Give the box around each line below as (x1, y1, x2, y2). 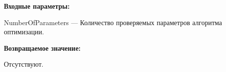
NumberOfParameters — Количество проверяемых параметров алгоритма (4, 17, 222, 27)
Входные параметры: (4, 1, 70, 11)
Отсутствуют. (4, 59, 44, 69)
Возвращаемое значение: (4, 43, 81, 53)
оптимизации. (4, 27, 44, 37)
